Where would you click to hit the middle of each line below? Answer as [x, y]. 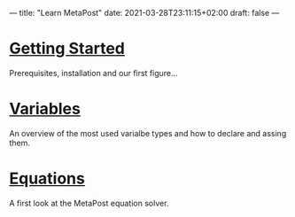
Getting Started [67, 49]
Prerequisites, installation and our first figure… [94, 73]
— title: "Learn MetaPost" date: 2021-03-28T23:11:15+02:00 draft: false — [144, 13]
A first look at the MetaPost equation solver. [89, 203]
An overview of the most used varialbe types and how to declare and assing [148, 133]
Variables [45, 109]
